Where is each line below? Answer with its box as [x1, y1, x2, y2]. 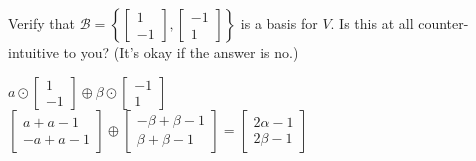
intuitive [8, 42, 59, 62]
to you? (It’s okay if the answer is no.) [63, 42, 299, 62]
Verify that [8, 13, 75, 33]
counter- [418, 13, 469, 33]
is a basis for [240, 13, 318, 33]
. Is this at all [330, 13, 414, 33]
